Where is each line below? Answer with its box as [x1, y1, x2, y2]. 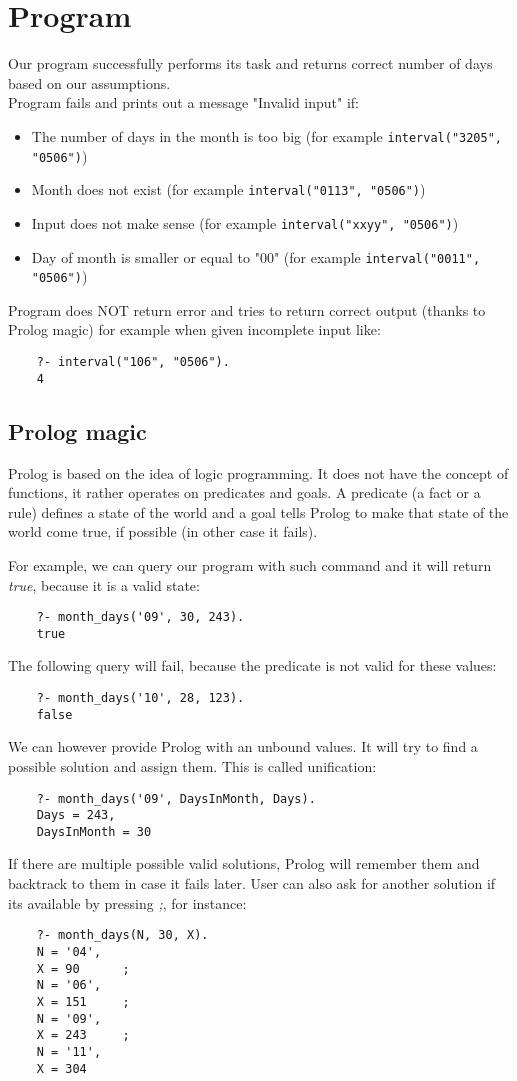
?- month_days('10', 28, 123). [36, 691, 245, 706]
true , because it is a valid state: [8, 574, 200, 595]
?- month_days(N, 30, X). [36, 928, 209, 943]
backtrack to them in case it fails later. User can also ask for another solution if [8, 873, 496, 894]
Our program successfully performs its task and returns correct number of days [8, 53, 493, 74]
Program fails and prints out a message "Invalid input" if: [8, 92, 360, 113]
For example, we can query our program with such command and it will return [8, 554, 492, 575]
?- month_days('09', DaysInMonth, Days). [36, 791, 316, 806]
